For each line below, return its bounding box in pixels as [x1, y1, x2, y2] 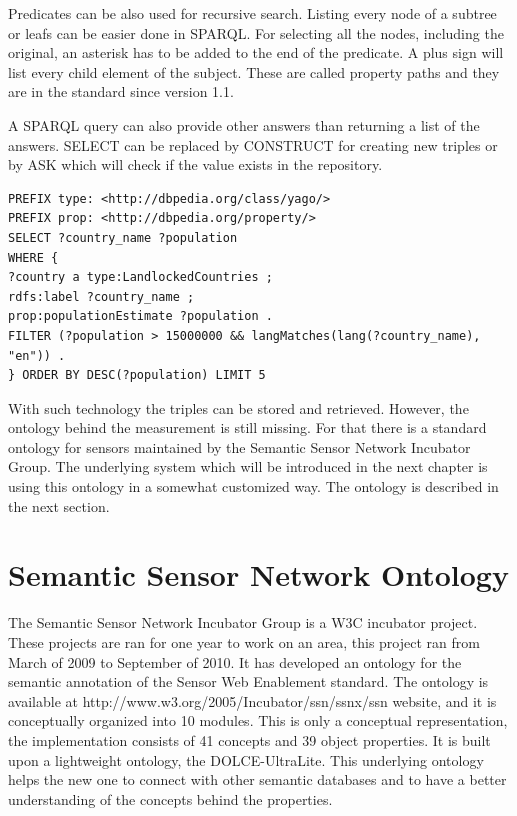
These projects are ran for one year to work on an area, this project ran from [8, 631, 480, 652]
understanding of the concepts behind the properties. [8, 788, 333, 809]
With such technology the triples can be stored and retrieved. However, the [8, 397, 469, 418]
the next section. [8, 495, 110, 516]
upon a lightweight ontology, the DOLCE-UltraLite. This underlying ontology [8, 749, 484, 770]
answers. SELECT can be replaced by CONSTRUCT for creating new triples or [8, 134, 498, 155]
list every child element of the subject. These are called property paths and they [8, 61, 500, 82]
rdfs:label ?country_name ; [8, 289, 195, 304]
